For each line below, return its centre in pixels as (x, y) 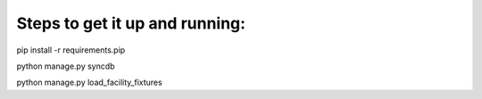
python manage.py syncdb (66, 66)
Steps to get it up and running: (131, 23)
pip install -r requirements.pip (71, 50)
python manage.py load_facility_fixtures (89, 82)
